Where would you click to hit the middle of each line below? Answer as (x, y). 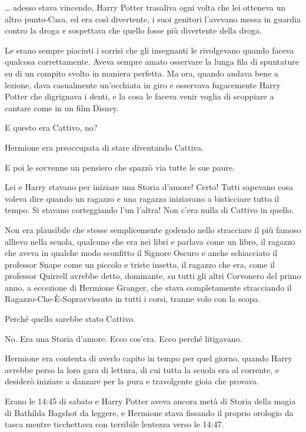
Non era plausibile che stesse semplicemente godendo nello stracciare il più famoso (153, 229)
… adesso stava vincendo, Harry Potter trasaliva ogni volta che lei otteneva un (145, 7)
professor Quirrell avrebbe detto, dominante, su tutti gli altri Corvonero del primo (153, 276)
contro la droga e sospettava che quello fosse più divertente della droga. (133, 30)
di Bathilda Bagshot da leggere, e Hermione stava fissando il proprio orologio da (149, 412)
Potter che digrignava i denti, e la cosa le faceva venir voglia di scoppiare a (139, 96)
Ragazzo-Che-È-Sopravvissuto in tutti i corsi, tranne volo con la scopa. (133, 299)
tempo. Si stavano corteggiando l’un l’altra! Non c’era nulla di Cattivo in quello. (149, 210)
